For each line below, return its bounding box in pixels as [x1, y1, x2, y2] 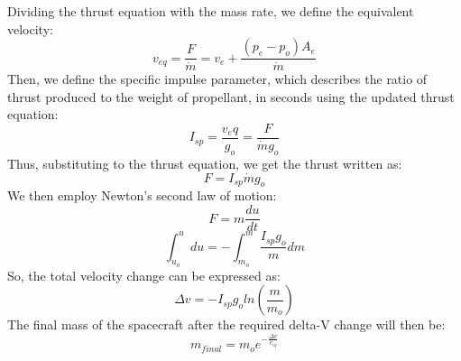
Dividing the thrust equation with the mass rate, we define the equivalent [7, 2, 414, 20]
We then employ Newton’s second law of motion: [7, 186, 277, 205]
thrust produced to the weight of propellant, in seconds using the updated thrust [7, 87, 455, 106]
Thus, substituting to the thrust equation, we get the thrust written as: [7, 153, 402, 172]
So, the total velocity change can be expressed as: [7, 265, 281, 284]
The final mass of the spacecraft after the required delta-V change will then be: [7, 315, 446, 334]
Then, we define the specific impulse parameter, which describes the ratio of [7, 69, 428, 88]
